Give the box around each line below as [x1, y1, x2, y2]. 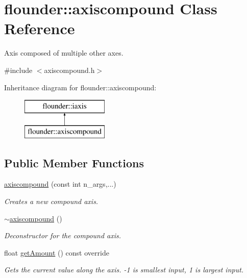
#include [4, 64, 33, 75]
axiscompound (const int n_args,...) [4, 179, 116, 189]
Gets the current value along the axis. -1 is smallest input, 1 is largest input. [4, 264, 244, 275]
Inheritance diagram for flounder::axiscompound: [4, 82, 157, 92]
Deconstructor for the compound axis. [4, 230, 121, 241]
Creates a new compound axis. [4, 196, 98, 207]
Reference [4, 18, 75, 39]
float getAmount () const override [4, 247, 109, 258]
